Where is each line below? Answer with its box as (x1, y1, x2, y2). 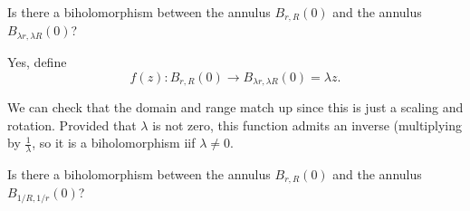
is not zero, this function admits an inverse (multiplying (152, 115, 462, 134)
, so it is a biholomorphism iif (32, 133, 196, 152)
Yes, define (7, 52, 67, 71)
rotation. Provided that (7, 115, 137, 134)
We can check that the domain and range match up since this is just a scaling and (7, 97, 464, 116)
